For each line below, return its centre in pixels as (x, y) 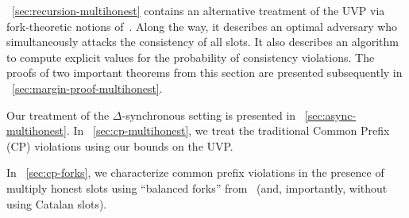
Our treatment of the (58, 115)
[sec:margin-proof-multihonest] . (87, 88)
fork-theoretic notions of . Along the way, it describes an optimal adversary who (202, 26)
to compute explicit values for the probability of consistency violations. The (191, 57)
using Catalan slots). (57, 203)
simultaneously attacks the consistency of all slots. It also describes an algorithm (203, 42)
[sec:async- (330, 115)
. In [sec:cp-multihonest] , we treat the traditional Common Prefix (228, 130)
